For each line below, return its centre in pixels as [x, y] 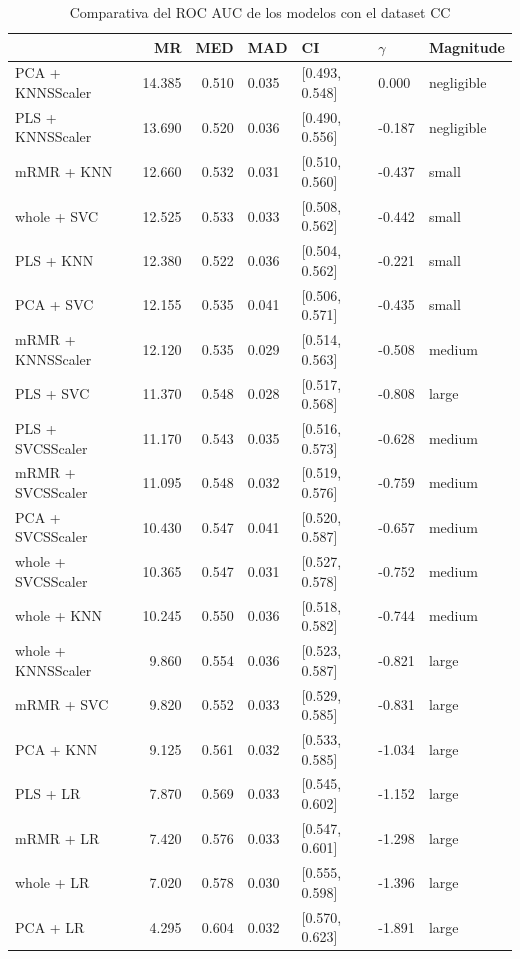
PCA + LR [50, 926]
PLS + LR [48, 793]
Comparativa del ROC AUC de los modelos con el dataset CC [260, 12]
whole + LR [52, 882]
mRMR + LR [57, 837]
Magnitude [466, 46]
